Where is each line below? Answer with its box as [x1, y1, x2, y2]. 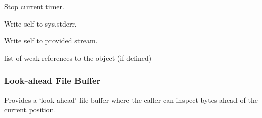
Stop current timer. [4, 1, 64, 11]
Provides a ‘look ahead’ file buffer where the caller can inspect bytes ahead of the [4, 94, 258, 105]
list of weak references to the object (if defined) [4, 52, 152, 63]
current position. [4, 104, 56, 115]
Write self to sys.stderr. [4, 18, 77, 29]
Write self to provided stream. [4, 35, 98, 46]
